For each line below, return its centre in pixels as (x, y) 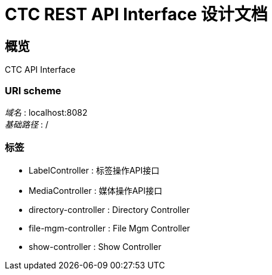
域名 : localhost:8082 (46, 112)
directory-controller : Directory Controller (109, 209)
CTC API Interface (40, 70)
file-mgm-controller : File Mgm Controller (109, 228)
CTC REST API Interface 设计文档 (136, 14)
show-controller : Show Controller (95, 246)
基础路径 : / (27, 124)
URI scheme (33, 90)
